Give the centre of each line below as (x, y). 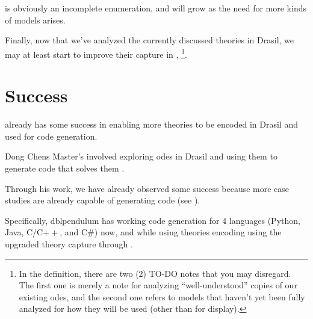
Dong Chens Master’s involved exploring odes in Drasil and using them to (141, 156)
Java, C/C (24, 232)
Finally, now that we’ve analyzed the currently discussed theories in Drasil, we (150, 40)
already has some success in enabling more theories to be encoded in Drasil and (151, 124)
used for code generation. (51, 136)
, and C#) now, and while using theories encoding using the (171, 232)
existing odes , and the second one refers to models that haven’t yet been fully (162, 296)
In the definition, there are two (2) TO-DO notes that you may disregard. (155, 273)
